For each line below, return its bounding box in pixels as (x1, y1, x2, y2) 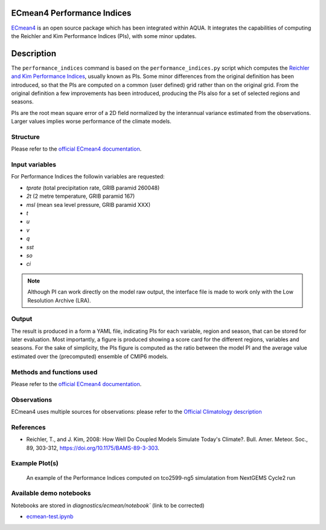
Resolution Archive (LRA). (27, 296, 91, 304)
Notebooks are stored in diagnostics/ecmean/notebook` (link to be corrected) (11, 502, 205, 509)
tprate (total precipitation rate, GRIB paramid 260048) (26, 184, 160, 191)
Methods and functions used (11, 368, 98, 376)
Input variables (11, 160, 57, 169)
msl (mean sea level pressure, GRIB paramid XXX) (26, 201, 151, 208)
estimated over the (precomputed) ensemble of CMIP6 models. (11, 353, 168, 360)
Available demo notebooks (11, 489, 91, 497)
